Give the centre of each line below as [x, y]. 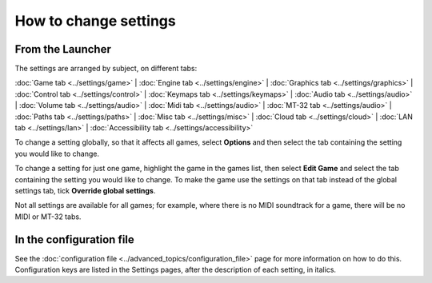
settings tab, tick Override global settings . [85, 190]
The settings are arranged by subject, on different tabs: [106, 69]
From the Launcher [63, 49]
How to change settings [95, 21]
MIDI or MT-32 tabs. [48, 217]
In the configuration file [75, 239]
